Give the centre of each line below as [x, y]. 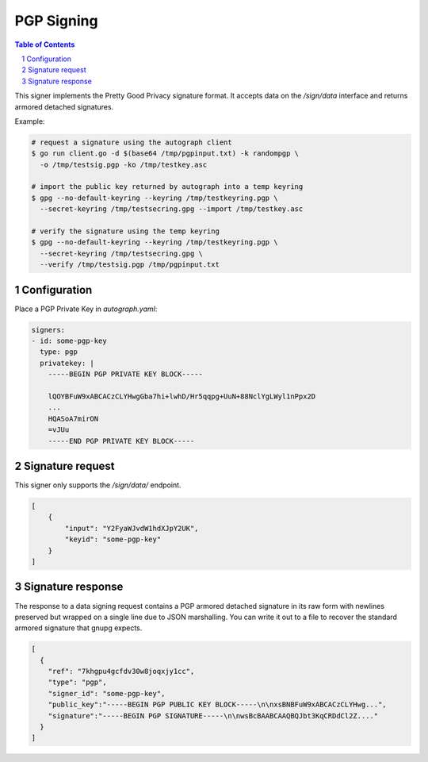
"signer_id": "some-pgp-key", [107, 693]
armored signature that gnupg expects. [78, 628]
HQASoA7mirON [73, 418]
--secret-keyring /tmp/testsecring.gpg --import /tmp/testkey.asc [172, 209]
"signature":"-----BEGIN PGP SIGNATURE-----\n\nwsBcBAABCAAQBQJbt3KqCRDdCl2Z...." [213, 716]
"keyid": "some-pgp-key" [113, 539]
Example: [30, 121]
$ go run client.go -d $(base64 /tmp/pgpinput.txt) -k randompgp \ [165, 154]
